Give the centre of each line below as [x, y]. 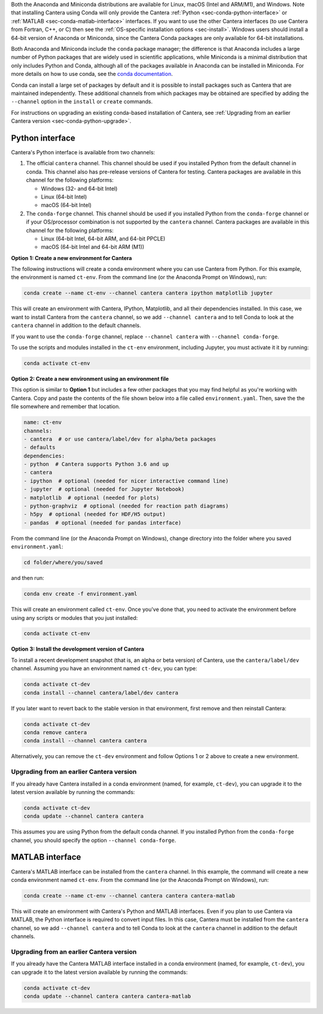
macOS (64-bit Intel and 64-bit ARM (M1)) [93, 247]
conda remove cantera [55, 732]
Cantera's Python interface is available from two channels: [83, 152]
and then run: [28, 578]
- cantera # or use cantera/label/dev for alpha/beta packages [120, 439]
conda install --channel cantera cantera [85, 741]
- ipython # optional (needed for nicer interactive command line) [126, 481]
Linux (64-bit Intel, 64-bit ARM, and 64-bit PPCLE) [103, 239]
